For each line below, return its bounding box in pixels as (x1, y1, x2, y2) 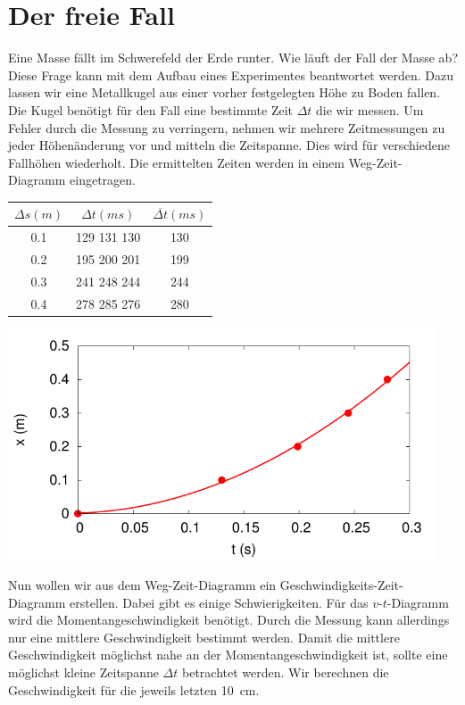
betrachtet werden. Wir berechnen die (181, 662, 389, 681)
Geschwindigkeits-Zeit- (279, 575, 403, 593)
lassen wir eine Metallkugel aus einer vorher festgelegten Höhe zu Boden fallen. (8, 83, 441, 102)
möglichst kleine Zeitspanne (8, 662, 159, 681)
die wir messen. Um (316, 100, 424, 119)
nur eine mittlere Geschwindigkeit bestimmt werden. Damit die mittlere (8, 627, 400, 646)
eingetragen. (70, 170, 136, 189)
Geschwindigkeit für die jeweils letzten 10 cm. (8, 680, 260, 699)
